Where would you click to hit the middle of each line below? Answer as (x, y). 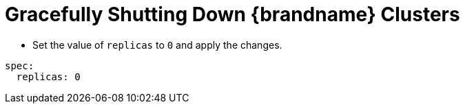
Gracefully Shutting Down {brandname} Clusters (232, 14)
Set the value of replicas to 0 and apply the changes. (157, 45)
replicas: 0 (48, 76)
